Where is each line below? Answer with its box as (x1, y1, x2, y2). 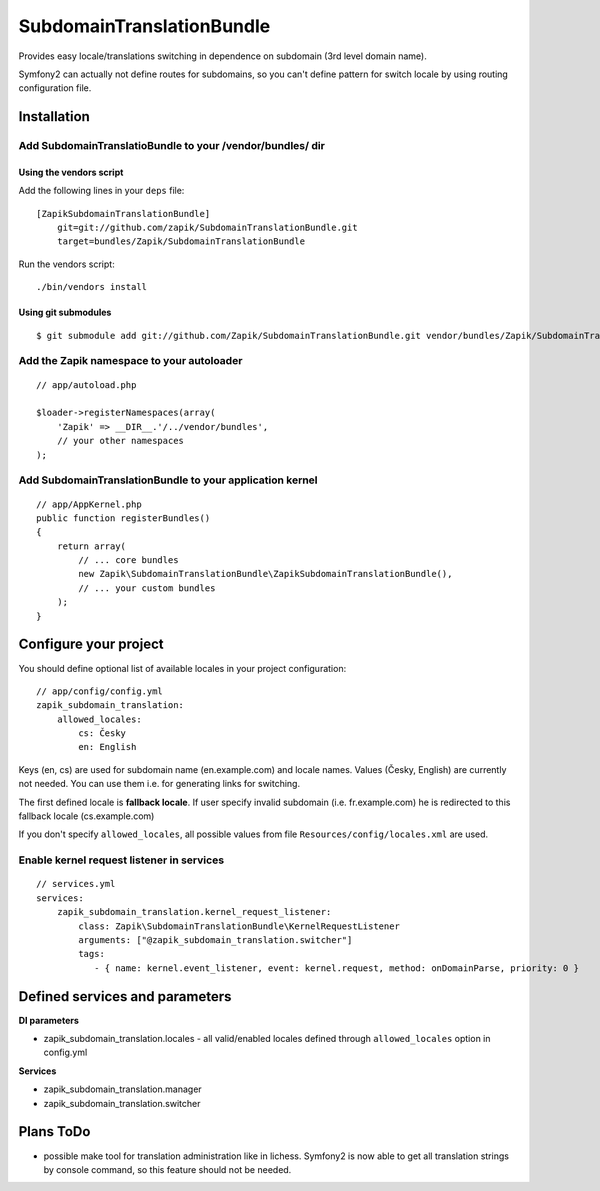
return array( (56, 540, 127, 552)
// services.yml (36, 878, 116, 890)
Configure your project (18, 636, 164, 653)
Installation (18, 108, 90, 125)
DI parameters (18, 1014, 80, 1026)
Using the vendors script (18, 166, 124, 178)
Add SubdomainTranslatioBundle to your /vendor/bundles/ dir (18, 139, 325, 153)
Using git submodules (18, 306, 112, 319)
